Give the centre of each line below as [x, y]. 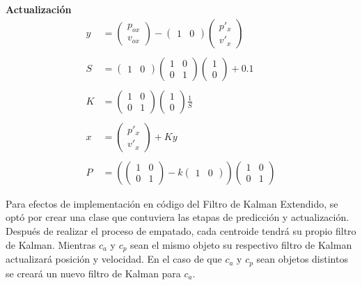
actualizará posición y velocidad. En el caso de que [114, 259]
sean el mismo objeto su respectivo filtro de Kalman [241, 244]
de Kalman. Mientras [51, 244]
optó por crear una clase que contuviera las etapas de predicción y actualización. [178, 217]
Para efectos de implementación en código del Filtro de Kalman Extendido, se [172, 203]
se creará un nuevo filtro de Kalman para [93, 273]
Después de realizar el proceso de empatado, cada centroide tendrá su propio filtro [181, 231]
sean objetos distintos [302, 259]
